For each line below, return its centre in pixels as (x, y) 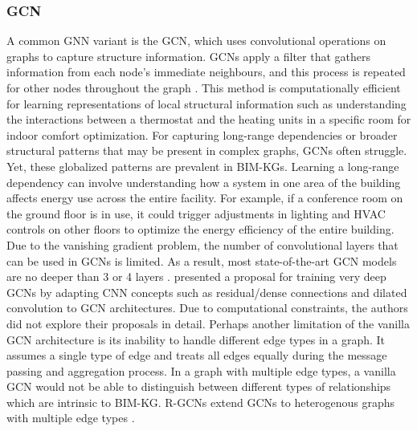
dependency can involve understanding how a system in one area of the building (204, 182)
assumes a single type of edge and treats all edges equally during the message (197, 355)
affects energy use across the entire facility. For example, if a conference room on (205, 198)
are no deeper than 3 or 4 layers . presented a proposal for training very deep (196, 276)
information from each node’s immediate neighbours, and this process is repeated (206, 72)
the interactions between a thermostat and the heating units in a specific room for (209, 119)
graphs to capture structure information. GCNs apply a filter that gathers (189, 56)
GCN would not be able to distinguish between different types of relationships (199, 386)
